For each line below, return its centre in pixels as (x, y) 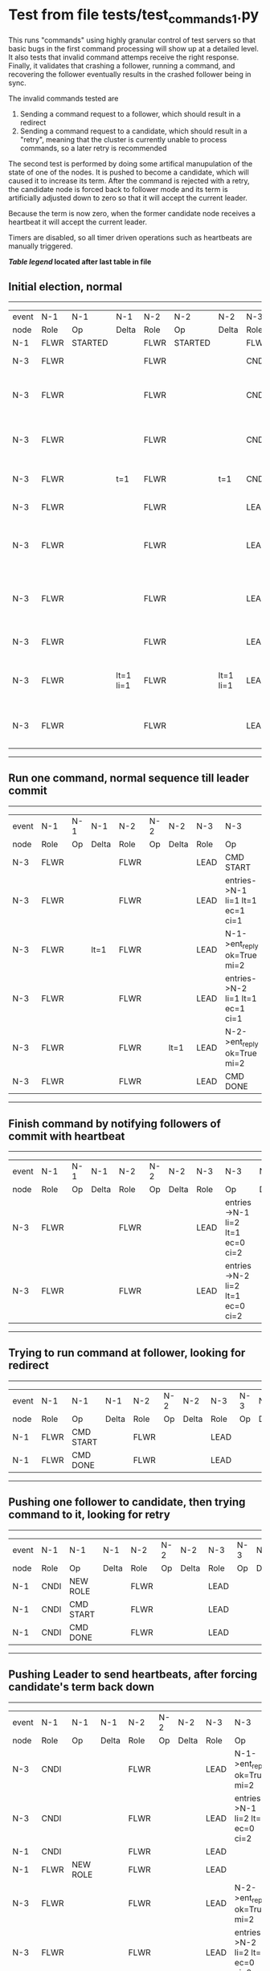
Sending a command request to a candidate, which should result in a (133, 131)
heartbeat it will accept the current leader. (78, 222)
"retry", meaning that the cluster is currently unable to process (123, 139)
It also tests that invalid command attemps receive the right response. (124, 57)
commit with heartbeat (67, 1136)
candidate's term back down (82, 1687)
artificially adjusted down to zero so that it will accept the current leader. (128, 198)
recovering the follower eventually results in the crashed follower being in (130, 74)
